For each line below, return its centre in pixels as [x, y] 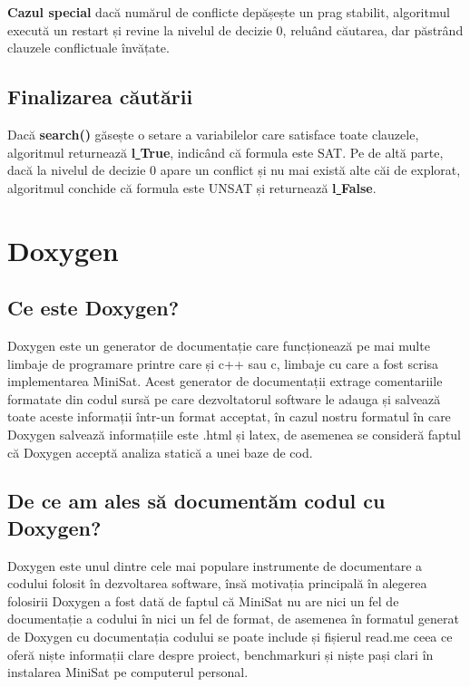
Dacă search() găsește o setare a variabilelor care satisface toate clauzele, [213, 134]
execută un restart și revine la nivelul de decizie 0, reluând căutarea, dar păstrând [235, 29]
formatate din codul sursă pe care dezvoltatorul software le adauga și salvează [224, 398]
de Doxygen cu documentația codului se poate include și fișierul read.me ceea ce [230, 637]
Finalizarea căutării [100, 97]
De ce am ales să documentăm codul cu [196, 501]
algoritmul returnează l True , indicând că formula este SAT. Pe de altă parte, [225, 152]
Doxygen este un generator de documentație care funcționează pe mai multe [219, 345]
